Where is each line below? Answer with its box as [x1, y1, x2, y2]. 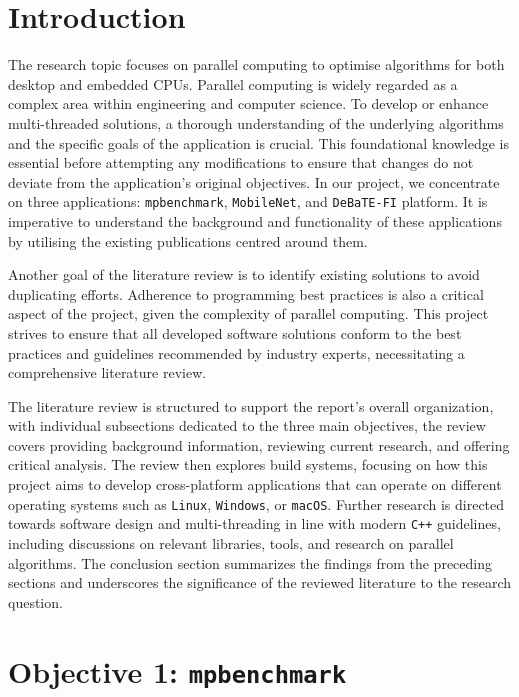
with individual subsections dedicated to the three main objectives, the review [8, 415, 486, 436]
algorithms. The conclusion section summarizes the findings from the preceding [8, 552, 492, 573]
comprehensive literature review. [8, 362, 207, 383]
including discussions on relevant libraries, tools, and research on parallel [8, 532, 454, 553]
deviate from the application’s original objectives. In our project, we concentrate [8, 171, 500, 192]
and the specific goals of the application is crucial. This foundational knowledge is [8, 132, 509, 153]
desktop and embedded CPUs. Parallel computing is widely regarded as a [8, 73, 458, 94]
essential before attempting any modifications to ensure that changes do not [8, 152, 474, 173]
